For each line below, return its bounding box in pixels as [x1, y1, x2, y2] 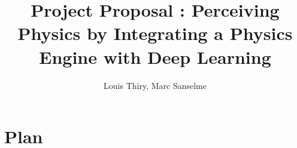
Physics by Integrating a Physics [17, 21, 293, 45]
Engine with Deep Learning [39, 44, 271, 69]
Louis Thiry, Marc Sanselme [104, 79, 207, 91]
